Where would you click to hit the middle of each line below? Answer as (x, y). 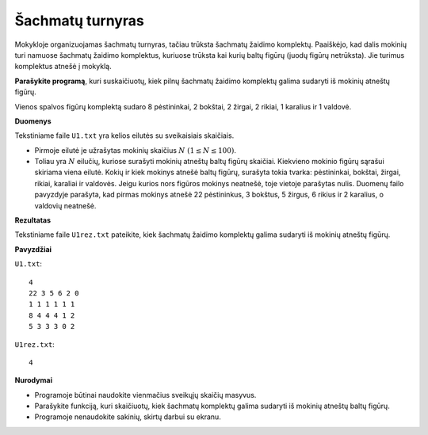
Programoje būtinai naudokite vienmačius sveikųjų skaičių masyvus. (145, 395)
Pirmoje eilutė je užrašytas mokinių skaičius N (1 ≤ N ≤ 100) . (136, 150)
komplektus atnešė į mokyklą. (63, 67)
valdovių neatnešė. (65, 205)
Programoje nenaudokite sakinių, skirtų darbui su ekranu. (128, 417)
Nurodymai (34, 380)
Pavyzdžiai (33, 249)
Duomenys (33, 121)
